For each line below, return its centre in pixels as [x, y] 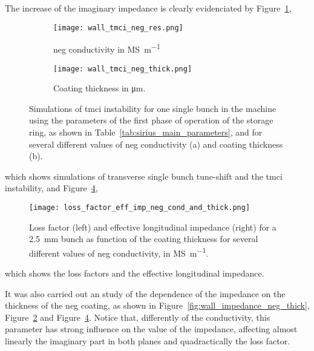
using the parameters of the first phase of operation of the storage [151, 120]
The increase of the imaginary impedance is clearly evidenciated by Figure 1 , [148, 8]
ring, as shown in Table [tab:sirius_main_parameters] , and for [146, 132]
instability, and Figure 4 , [51, 188]
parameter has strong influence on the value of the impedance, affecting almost [151, 329]
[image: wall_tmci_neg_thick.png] [123, 69]
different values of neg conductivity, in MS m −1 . [119, 252]
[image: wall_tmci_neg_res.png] [118, 28]
